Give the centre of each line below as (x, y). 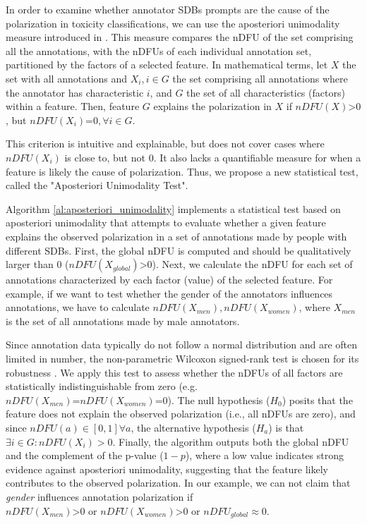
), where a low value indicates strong (264, 455)
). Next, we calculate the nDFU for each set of (252, 264)
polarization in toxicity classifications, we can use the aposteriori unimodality (173, 23)
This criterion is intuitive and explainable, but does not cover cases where (165, 144)
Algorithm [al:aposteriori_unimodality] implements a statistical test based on (173, 208)
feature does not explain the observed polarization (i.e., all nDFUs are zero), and (181, 414)
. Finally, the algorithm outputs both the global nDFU (231, 441)
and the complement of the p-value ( (85, 455)
